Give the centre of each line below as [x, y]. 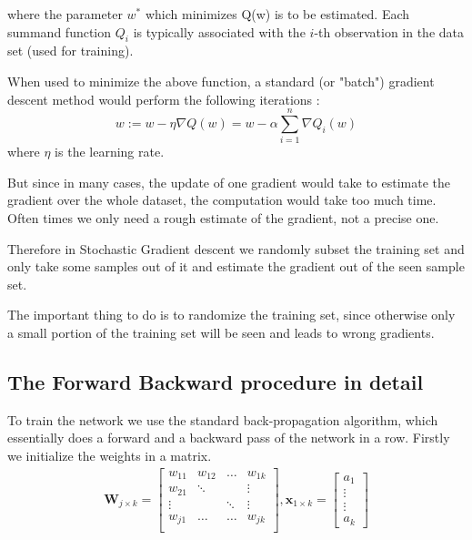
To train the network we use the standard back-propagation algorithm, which [223, 419]
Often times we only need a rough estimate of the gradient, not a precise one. [223, 218]
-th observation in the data [389, 31]
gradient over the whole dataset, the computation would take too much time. [222, 200]
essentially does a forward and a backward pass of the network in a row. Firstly [229, 438]
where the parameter [65, 14]
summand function [60, 31]
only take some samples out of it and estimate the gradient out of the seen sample [236, 266]
